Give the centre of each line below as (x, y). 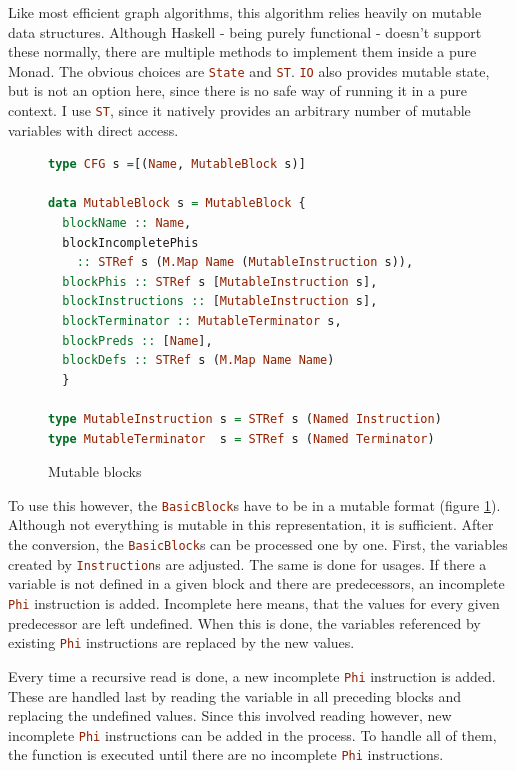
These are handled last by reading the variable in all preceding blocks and (235, 695)
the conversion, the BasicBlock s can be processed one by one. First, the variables (258, 544)
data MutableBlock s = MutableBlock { (177, 203)
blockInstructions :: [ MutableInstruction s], (220, 301)
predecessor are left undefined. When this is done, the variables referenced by (244, 622)
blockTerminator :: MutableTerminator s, (202, 321)
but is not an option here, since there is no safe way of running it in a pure (237, 90)
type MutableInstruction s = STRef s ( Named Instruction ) (245, 419)
